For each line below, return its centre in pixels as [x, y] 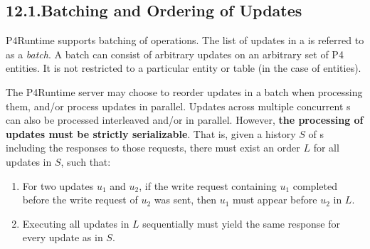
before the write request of [80, 200]
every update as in [63, 237]
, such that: [86, 161]
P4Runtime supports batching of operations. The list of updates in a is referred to [185, 40]
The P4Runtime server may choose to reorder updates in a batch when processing [184, 91]
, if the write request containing [208, 185]
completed [315, 185]
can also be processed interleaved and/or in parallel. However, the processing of [185, 120]
